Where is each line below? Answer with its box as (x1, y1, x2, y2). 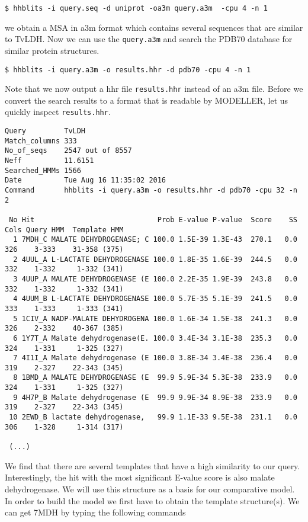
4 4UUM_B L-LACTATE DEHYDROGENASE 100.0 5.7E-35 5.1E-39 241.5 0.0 (13, 294, 297, 303)
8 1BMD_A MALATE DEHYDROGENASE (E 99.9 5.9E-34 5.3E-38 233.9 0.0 (13, 373, 297, 382)
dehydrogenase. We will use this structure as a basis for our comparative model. (5, 482, 295, 495)
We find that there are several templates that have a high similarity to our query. (5, 459, 300, 472)
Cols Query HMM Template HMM (5, 225, 124, 234)
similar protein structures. (5, 44, 100, 56)
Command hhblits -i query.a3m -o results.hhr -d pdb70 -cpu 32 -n (5, 186, 297, 194)
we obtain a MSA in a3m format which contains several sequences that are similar (5, 21, 303, 33)
